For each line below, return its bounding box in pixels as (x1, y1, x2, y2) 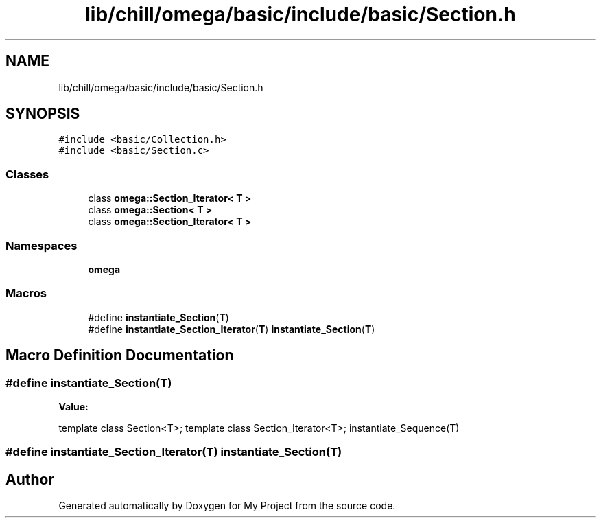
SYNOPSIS (5, 105, 80, 123)
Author (5, 470, 54, 488)
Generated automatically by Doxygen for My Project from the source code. (58, 500, 396, 512)
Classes (5, 167, 49, 181)
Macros (5, 286, 47, 301)
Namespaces (5, 238, 78, 253)
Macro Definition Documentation (5, 347, 234, 364)
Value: (58, 400, 89, 412)
